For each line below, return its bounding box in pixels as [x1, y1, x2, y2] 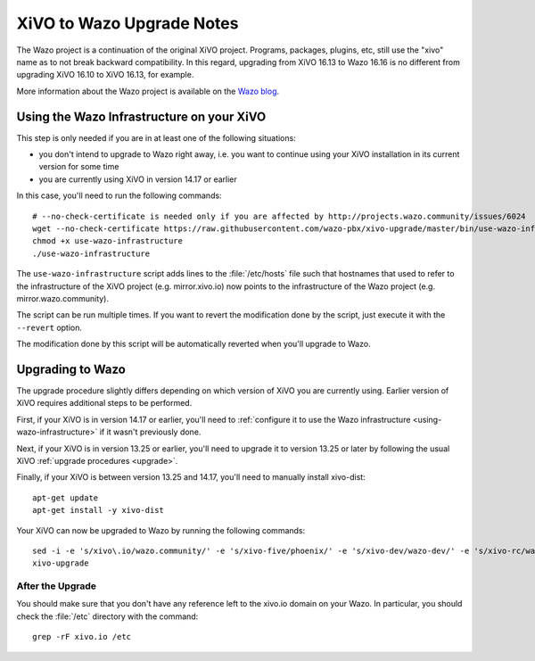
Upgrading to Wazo [16, 361, 127, 376]
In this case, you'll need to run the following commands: [16, 190, 222, 201]
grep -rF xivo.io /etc [32, 632, 132, 642]
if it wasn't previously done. [99, 426, 202, 437]
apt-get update [32, 492, 99, 503]
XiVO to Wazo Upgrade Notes [16, 13, 239, 33]
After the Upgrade [16, 580, 97, 592]
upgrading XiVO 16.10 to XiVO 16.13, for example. [16, 70, 194, 80]
